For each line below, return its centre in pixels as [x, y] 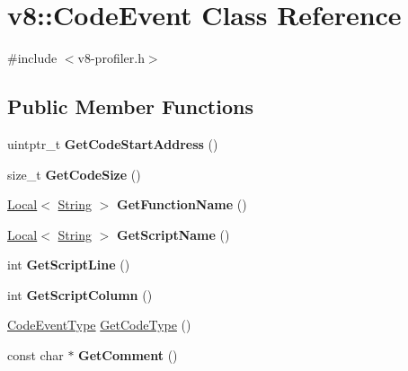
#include [32, 58]
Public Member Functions [130, 106]
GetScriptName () [173, 234]
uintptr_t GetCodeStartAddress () [113, 143]
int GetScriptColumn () [80, 294]
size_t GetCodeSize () [74, 174]
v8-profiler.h [111, 58]
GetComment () [128, 355]
